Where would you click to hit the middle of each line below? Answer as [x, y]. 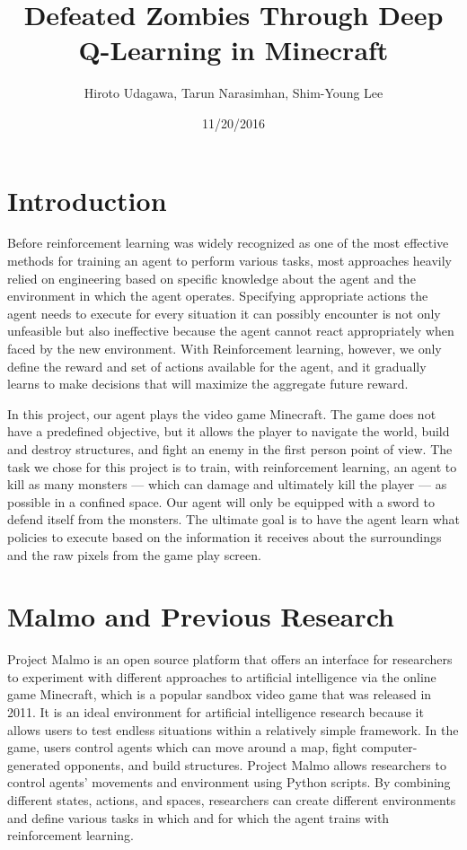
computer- [389, 747]
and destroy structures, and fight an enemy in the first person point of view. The [230, 448]
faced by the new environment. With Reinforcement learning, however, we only [225, 348]
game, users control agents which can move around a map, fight [182, 747]
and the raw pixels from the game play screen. [134, 554]
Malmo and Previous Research [201, 616]
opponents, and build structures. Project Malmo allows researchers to [255, 764]
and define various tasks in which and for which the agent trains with [198, 817]
